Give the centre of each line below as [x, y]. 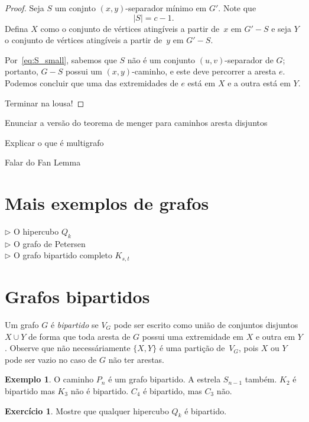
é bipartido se [74, 325]
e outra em [275, 336]
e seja [282, 28]
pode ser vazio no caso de [51, 359]
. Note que [237, 8]
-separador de [249, 59]
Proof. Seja [25, 8]
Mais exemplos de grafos [107, 203]
